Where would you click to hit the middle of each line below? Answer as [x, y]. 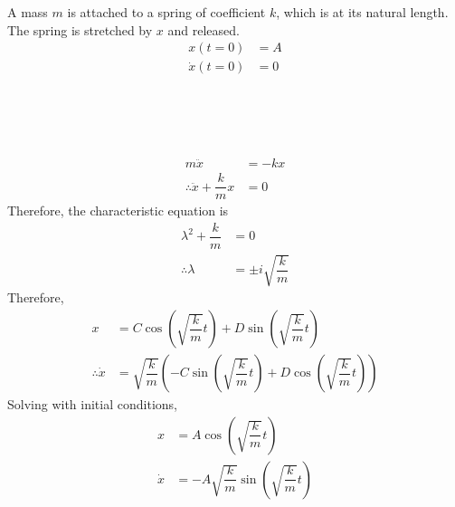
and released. [204, 29]
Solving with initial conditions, [92, 404]
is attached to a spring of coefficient [166, 12]
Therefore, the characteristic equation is [118, 210]
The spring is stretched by [80, 29]
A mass [28, 12]
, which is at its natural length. [362, 12]
